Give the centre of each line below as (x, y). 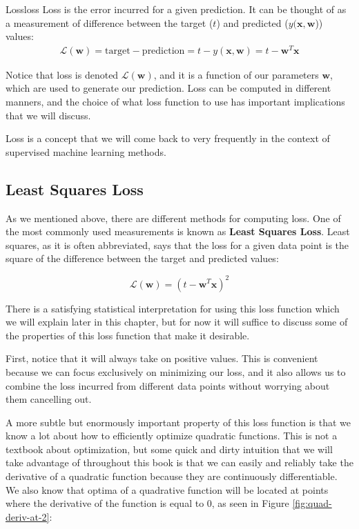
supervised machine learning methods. (86, 151)
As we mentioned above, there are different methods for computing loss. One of (173, 218)
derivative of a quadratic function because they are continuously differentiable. (172, 476)
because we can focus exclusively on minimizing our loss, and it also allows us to (176, 371)
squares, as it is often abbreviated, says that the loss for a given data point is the (177, 244)
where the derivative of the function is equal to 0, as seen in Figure (147, 503)
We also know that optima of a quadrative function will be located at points (167, 489)
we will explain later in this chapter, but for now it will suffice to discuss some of (177, 322)
